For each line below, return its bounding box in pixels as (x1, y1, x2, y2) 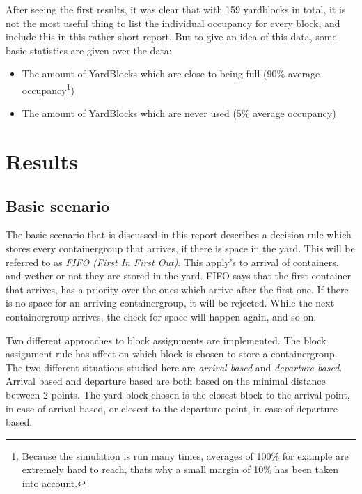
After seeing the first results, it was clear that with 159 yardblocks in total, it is (6, 2, 346, 16)
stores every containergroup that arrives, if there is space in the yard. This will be (6, 240, 355, 255)
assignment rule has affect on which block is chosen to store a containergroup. (6, 346, 338, 361)
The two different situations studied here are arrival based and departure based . (6, 360, 343, 374)
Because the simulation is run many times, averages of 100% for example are (22, 448, 349, 463)
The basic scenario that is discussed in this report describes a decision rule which (6, 227, 352, 242)
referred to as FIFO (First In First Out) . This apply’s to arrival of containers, (6, 254, 339, 269)
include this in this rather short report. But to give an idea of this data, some (6, 29, 337, 44)
